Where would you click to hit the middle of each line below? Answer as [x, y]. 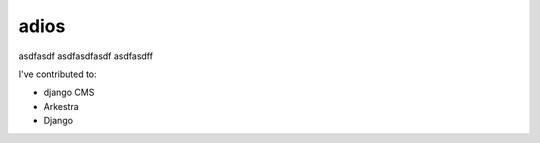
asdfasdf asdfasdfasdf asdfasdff [86, 56]
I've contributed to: [57, 74]
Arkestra [61, 106]
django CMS [69, 92]
